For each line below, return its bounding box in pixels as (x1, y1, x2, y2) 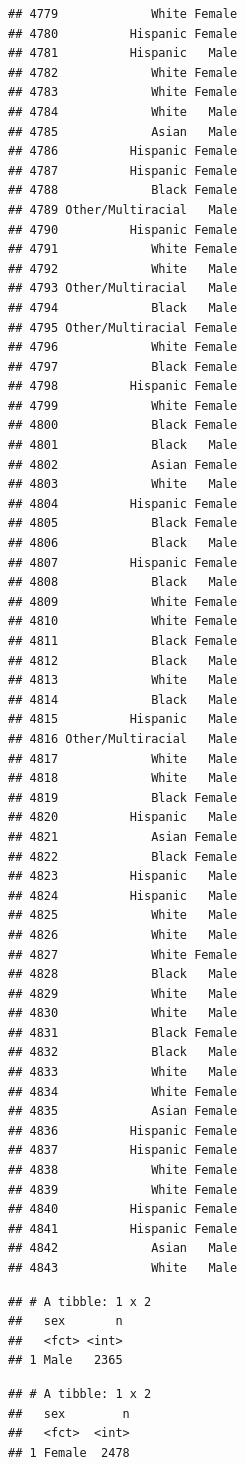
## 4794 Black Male (8, 300, 238, 315)
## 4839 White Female (8, 1182, 238, 1197)
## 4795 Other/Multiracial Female (8, 320, 238, 335)
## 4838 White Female (8, 1163, 238, 1178)
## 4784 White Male (8, 104, 238, 119)
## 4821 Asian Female (8, 829, 238, 844)
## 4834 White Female (8, 1084, 238, 1099)
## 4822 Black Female (8, 849, 238, 864)
